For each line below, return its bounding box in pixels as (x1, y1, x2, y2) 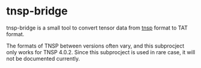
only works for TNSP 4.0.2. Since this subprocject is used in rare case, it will (6, 48, 196, 55)
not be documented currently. (6, 55, 80, 62)
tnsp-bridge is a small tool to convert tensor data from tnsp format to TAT (6, 24, 188, 31)
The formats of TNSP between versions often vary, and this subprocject (6, 42, 185, 49)
